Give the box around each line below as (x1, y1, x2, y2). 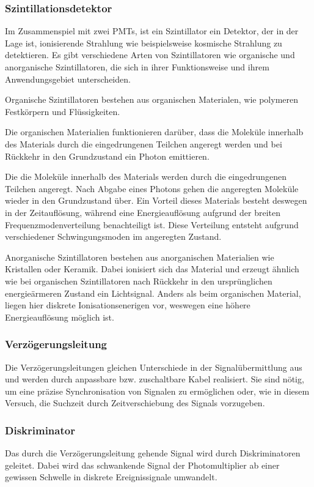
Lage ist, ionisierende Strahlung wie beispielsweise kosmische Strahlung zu (5, 36, 282, 49)
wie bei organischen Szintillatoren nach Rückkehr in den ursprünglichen (5, 274, 272, 287)
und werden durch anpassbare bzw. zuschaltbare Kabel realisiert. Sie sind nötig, (5, 373, 304, 385)
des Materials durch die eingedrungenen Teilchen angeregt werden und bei (5, 137, 282, 150)
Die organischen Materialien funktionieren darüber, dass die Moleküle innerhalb (5, 125, 304, 138)
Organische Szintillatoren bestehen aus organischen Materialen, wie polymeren (5, 93, 299, 106)
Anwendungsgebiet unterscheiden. (5, 72, 131, 85)
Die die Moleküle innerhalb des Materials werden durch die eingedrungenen (5, 170, 287, 183)
